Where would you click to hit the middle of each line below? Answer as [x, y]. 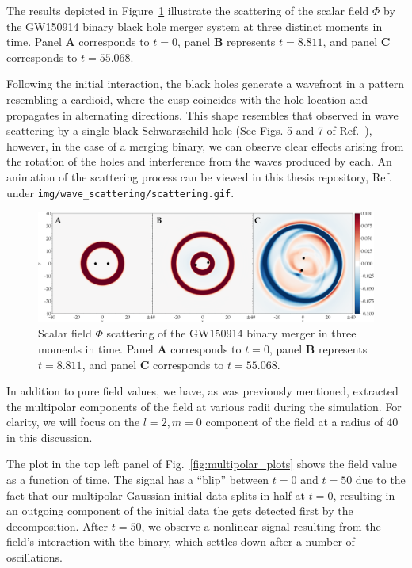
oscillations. [34, 557]
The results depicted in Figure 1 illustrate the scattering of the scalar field [188, 10]
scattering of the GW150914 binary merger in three [231, 333]
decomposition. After [57, 526]
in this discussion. [50, 437]
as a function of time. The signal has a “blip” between [138, 480]
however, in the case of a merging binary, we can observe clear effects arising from [205, 145]
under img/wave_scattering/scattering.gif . [120, 192]
